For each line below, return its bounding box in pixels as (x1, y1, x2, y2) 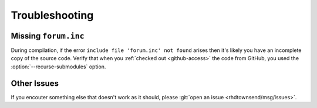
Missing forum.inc (11, 31, 85, 41)
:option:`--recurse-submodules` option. (11, 63, 106, 70)
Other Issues (11, 78, 59, 88)
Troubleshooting (11, 9, 94, 22)
